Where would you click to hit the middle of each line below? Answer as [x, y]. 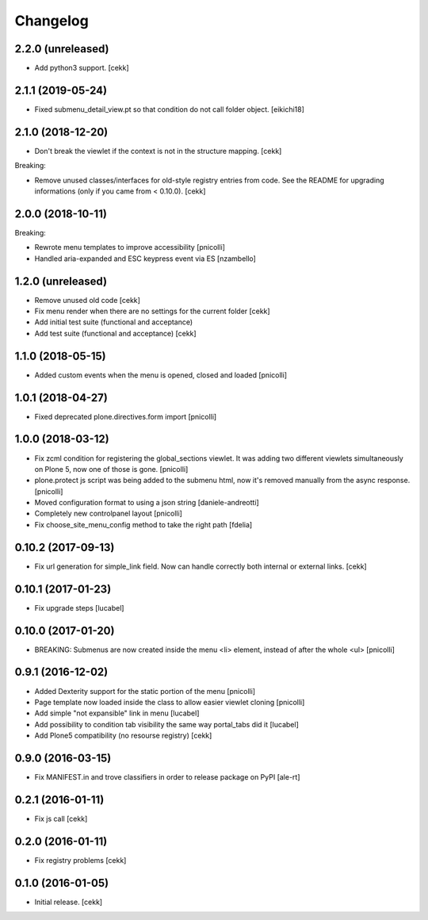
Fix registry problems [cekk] [80, 860]
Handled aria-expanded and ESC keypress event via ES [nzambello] [145, 259]
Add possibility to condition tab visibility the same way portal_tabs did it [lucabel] [166, 724]
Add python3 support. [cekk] [82, 68]
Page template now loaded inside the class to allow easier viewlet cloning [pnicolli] [170, 702]
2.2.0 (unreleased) [62, 49]
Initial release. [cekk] [69, 902]
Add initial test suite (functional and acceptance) [114, 322]
